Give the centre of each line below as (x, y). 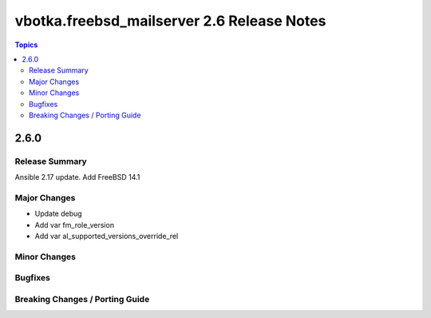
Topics (26, 45)
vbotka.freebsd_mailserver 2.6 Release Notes (170, 21)
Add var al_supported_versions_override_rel (107, 236)
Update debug (59, 214)
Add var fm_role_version (75, 225)
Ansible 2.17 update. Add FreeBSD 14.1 (77, 177)
